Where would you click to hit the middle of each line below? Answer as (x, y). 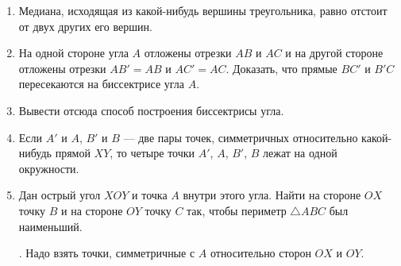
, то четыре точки (152, 153)
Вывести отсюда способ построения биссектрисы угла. (151, 110)
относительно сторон (260, 253)
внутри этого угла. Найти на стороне (272, 195)
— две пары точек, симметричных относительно (241, 137)
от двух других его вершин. (85, 26)
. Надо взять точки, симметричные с (107, 253)
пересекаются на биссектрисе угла (102, 84)
